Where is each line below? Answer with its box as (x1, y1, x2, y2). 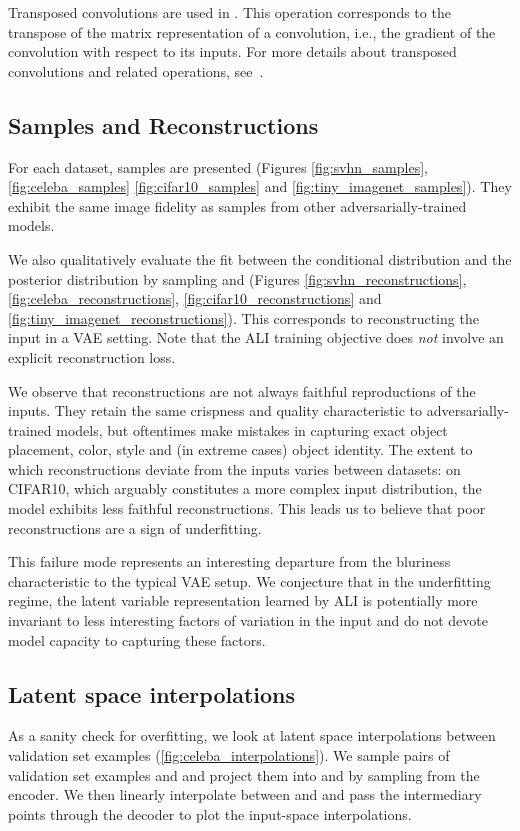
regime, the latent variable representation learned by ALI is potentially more (8, 590, 478, 611)
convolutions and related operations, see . (8, 60, 264, 81)
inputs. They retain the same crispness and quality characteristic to (8, 400, 422, 421)
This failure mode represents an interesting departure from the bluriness (8, 551, 451, 572)
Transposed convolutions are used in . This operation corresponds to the (8, 2, 451, 22)
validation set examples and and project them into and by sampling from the (8, 764, 480, 785)
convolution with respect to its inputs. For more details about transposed (8, 41, 457, 62)
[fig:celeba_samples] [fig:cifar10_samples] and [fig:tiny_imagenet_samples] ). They (8, 176, 512, 197)
